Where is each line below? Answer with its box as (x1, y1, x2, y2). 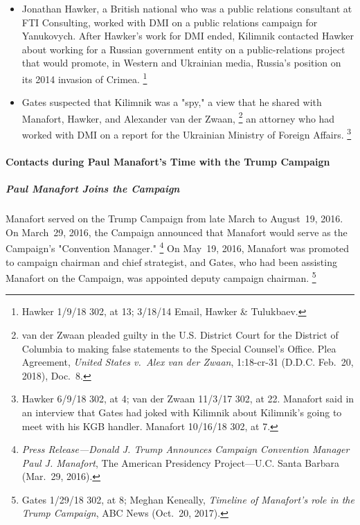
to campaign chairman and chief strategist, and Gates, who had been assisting (6, 254, 337, 269)
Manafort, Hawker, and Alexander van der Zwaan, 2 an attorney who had (21, 109, 335, 125)
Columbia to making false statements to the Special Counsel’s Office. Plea (21, 341, 336, 355)
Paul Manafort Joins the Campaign (6, 181, 180, 196)
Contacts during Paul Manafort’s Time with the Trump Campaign (6, 154, 330, 168)
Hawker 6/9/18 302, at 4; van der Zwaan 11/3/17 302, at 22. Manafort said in (21, 391, 354, 406)
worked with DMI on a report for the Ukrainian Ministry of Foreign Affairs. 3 (21, 125, 352, 141)
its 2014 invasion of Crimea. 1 (21, 69, 147, 86)
